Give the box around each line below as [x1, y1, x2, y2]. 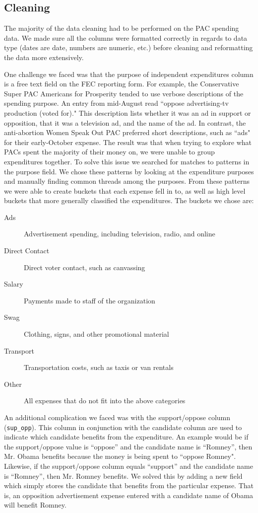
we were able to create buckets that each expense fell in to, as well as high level [4, 185, 246, 196]
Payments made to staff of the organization [24, 295, 155, 305]
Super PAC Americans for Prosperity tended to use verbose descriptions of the [4, 88, 244, 98]
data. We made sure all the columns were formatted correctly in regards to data [4, 32, 248, 43]
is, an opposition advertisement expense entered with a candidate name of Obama [4, 490, 254, 500]
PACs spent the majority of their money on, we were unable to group [4, 147, 215, 157]
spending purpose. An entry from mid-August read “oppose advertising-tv [4, 98, 229, 108]
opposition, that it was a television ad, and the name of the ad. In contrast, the [4, 117, 246, 128]
